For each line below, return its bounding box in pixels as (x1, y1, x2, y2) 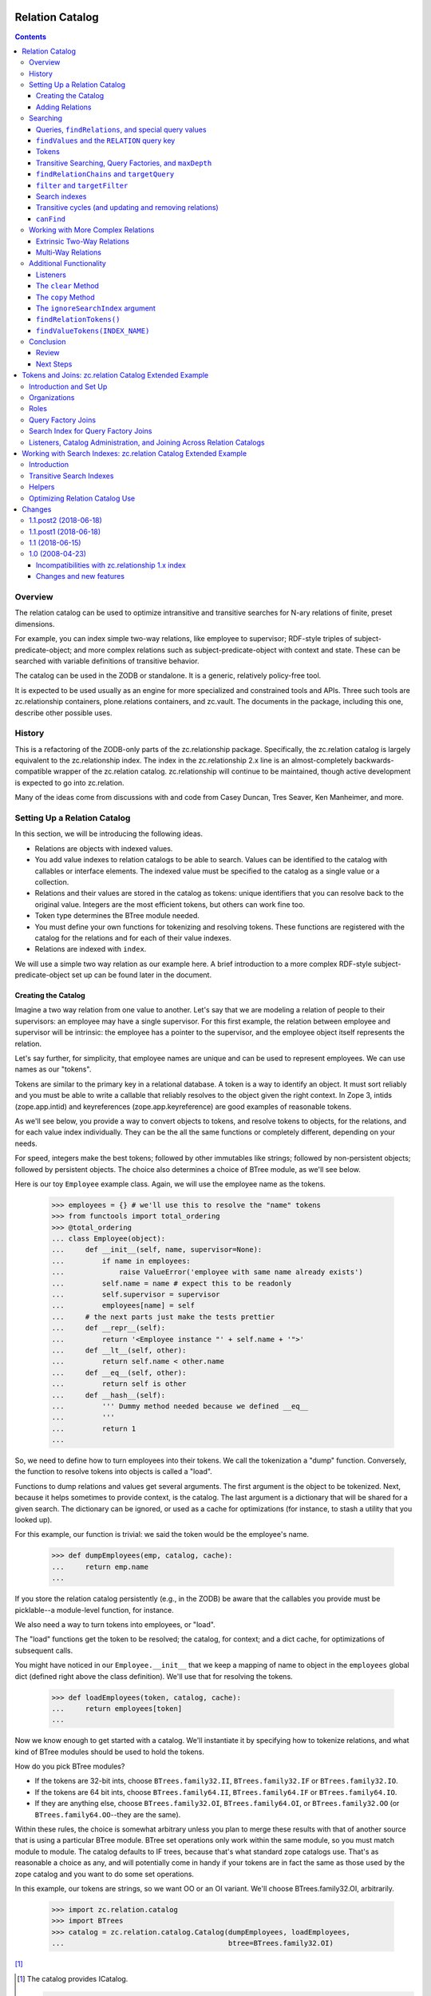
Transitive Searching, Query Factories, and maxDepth (36, 158, 212, 168)
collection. (34, 877, 69, 886)
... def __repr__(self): (51, 1324, 166, 1333)
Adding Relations (36, 102, 92, 112)
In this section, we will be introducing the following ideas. (14, 829, 204, 838)
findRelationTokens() (36, 315, 121, 324)
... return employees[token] (51, 1704, 183, 1713)
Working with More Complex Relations (29, 225, 155, 235)
